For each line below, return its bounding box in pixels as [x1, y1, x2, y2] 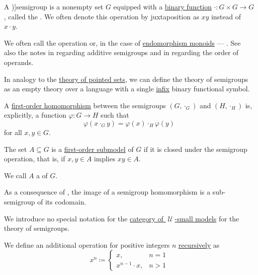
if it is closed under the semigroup [144, 143, 248, 154]
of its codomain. [37, 196, 86, 206]
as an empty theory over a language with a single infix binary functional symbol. [4, 83, 250, 94]
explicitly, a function [4, 110, 67, 120]
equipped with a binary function [113, 1, 212, 11]
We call [4, 170, 27, 180]
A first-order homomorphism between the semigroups [4, 100, 166, 110]
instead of [211, 11, 241, 21]
